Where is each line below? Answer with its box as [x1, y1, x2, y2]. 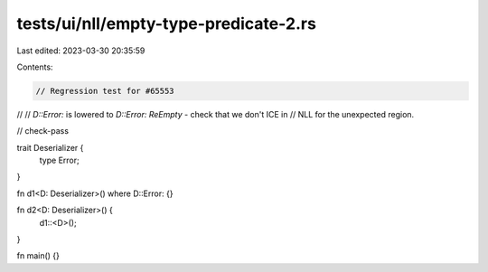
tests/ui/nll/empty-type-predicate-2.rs [16, 14, 316, 33]
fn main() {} [16, 250, 61, 261]
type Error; [39, 155, 80, 166]
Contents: [16, 61, 53, 72]
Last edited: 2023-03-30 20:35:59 [16, 45, 145, 56]
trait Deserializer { [16, 142, 84, 153]
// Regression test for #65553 [35, 86, 175, 96]
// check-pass [16, 126, 70, 136]
